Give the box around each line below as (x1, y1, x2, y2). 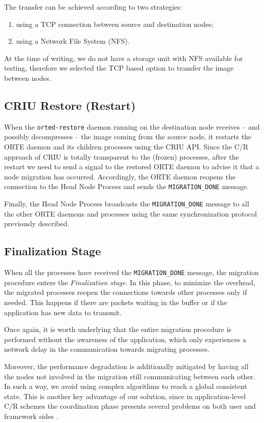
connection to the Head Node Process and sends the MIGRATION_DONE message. (4, 181, 249, 192)
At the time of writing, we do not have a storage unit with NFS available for (4, 52, 243, 63)
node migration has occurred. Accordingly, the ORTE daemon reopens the (4, 171, 236, 182)
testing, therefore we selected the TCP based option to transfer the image (4, 63, 234, 73)
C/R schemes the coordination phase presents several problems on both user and (4, 401, 256, 411)
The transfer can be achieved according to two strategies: (4, 2, 182, 12)
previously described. (4, 218, 70, 229)
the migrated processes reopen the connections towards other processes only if (4, 287, 247, 297)
